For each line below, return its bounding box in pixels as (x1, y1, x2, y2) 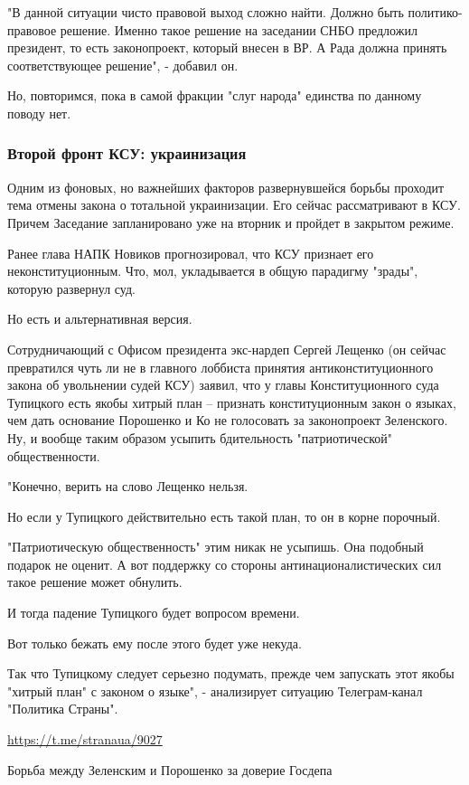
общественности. (7, 446, 100, 465)
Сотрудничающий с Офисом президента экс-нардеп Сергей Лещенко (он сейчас (7, 339, 446, 358)
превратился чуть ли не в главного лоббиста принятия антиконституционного (7, 357, 434, 376)
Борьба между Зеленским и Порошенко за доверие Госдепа (7, 760, 333, 779)
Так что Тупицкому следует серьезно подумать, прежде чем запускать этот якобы (7, 664, 455, 683)
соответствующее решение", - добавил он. (7, 55, 239, 74)
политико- (408, 3, 463, 21)
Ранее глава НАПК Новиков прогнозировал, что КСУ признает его (7, 243, 374, 262)
